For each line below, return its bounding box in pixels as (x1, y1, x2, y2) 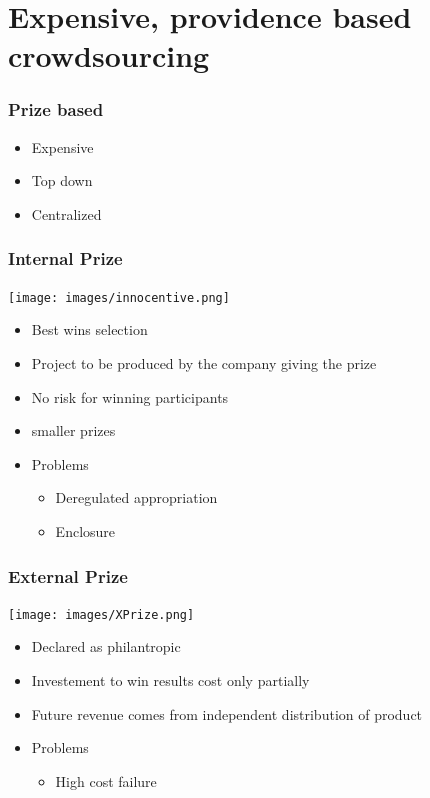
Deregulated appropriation (55, 487, 218, 508)
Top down (31, 170, 93, 191)
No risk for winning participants (31, 386, 229, 407)
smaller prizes (31, 420, 116, 441)
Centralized (31, 203, 102, 224)
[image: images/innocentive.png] (8, 290, 230, 305)
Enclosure (55, 521, 116, 541)
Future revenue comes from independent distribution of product (31, 703, 423, 724)
